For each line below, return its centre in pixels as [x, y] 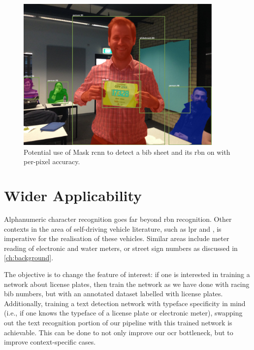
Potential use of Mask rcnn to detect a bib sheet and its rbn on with [127, 152]
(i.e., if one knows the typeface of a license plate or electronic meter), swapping [123, 313]
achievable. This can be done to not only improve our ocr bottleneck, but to [119, 332]
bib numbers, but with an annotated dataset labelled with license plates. [113, 294]
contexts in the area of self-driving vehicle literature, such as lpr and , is [113, 228]
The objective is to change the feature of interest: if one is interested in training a [127, 274]
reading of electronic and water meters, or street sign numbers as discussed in [121, 248]
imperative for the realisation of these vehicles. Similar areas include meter [117, 238]
